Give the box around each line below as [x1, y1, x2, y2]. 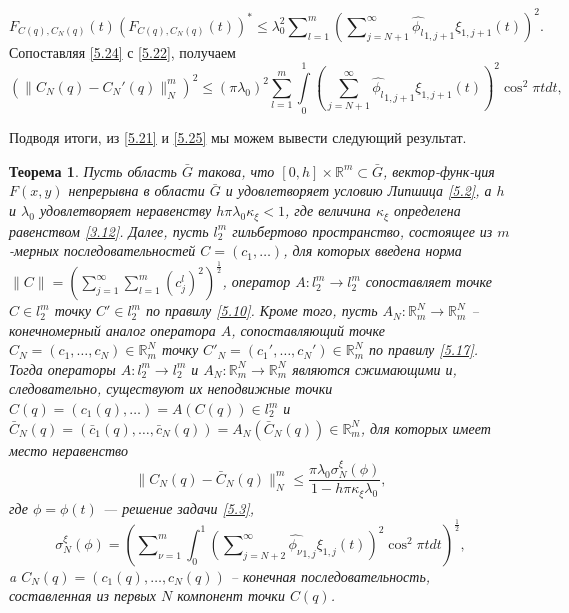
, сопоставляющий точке [231, 319, 385, 340]
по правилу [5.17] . [369, 339, 478, 360]
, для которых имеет [360, 417, 491, 438]
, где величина [284, 200, 371, 221]
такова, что [197, 160, 275, 181]
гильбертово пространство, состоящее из [232, 220, 493, 241]
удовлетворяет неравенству [39, 200, 212, 221]
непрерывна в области [68, 180, 205, 201]
